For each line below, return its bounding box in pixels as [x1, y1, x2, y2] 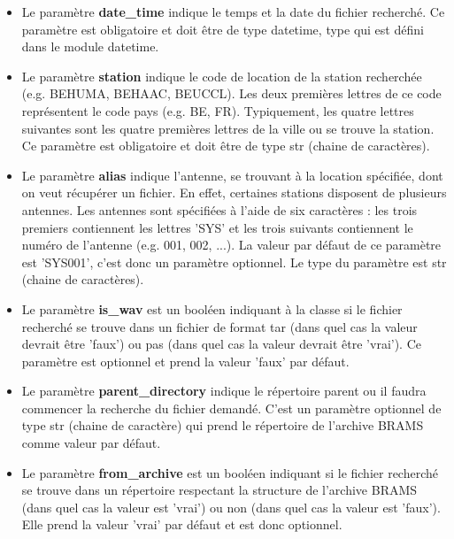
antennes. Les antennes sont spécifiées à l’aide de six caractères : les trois [21, 200, 418, 219]
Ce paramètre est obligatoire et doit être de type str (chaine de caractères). [21, 136, 430, 155]
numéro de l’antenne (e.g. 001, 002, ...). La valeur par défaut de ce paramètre [21, 235, 442, 254]
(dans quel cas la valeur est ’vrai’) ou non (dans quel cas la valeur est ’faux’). [21, 497, 441, 516]
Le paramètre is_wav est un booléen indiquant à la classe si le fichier [21, 299, 403, 318]
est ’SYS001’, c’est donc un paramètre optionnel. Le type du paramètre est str [21, 252, 447, 271]
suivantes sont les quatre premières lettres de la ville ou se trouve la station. [21, 119, 435, 137]
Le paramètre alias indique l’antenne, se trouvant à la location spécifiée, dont [21, 166, 443, 184]
